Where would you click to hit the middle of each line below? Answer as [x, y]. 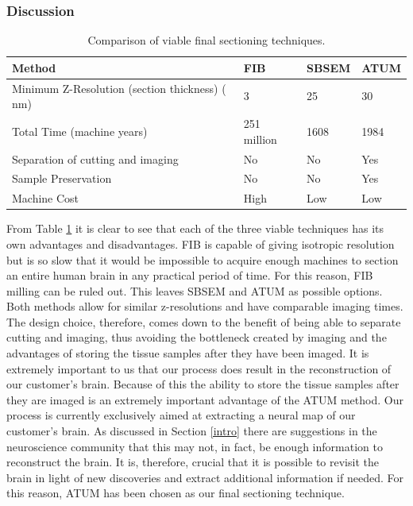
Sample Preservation [62, 178]
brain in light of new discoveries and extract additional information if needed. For [205, 477]
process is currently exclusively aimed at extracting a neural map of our [181, 415]
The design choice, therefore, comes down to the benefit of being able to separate [204, 321]
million [260, 139]
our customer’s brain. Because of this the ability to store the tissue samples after [203, 384]
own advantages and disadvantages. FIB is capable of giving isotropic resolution [201, 243]
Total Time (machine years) [80, 131]
